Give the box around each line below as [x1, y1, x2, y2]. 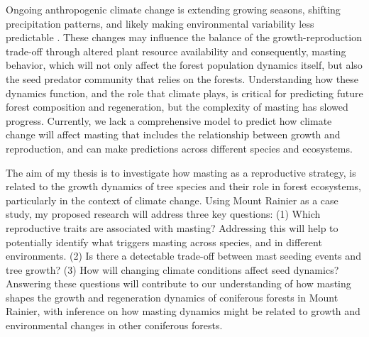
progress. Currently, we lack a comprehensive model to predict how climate [6, 113, 332, 128]
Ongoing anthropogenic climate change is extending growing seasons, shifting [6, 2, 341, 16]
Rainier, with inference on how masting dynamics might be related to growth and [6, 304, 360, 319]
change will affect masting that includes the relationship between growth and [6, 127, 341, 142]
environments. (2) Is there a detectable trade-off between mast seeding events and [6, 248, 361, 263]
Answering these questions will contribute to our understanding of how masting [6, 276, 351, 291]
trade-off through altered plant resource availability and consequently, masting [6, 43, 346, 58]
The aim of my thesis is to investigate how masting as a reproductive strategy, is [6, 165, 356, 179]
